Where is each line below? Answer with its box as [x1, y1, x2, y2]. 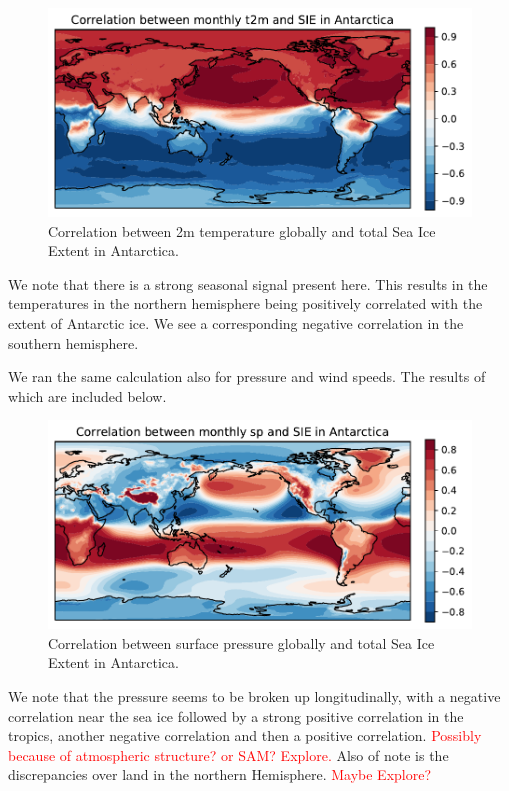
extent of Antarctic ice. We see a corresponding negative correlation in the [8, 312, 464, 333]
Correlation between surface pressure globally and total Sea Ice [48, 632, 435, 653]
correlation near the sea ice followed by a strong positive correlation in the [8, 705, 464, 726]
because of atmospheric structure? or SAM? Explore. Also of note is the [8, 744, 449, 765]
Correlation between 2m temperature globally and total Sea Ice [48, 220, 436, 241]
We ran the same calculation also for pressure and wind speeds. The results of [8, 366, 486, 387]
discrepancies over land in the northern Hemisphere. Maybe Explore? [8, 764, 432, 785]
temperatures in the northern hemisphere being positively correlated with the [8, 293, 483, 314]
